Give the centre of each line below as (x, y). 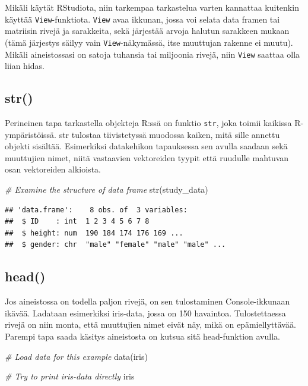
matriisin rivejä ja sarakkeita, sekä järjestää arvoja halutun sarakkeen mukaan (147, 31)
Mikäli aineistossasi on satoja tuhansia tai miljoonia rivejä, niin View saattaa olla (153, 54)
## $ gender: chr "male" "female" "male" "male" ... (115, 245)
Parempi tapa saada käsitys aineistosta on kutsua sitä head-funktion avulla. (142, 336)
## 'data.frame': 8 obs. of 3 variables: (96, 210)
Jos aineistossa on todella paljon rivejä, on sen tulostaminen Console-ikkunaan (147, 301)
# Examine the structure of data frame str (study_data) (107, 189)
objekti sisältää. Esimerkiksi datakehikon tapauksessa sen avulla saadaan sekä (146, 146)
